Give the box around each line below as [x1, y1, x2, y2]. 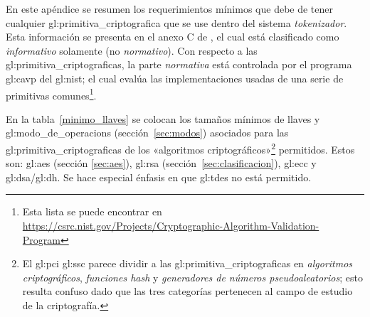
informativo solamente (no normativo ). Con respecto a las [6, 43, 258, 58]
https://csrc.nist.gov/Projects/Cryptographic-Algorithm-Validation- [22, 218, 319, 233]
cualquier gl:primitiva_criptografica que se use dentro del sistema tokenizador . [6, 15, 347, 30]
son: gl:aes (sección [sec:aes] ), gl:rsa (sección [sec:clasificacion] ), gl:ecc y [6, 156, 317, 171]
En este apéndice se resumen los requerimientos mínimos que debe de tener [6, 1, 334, 16]
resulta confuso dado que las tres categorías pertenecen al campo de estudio [22, 284, 353, 299]
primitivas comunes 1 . [6, 85, 97, 102]
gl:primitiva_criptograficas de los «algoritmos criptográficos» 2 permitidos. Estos [6, 140, 355, 156]
